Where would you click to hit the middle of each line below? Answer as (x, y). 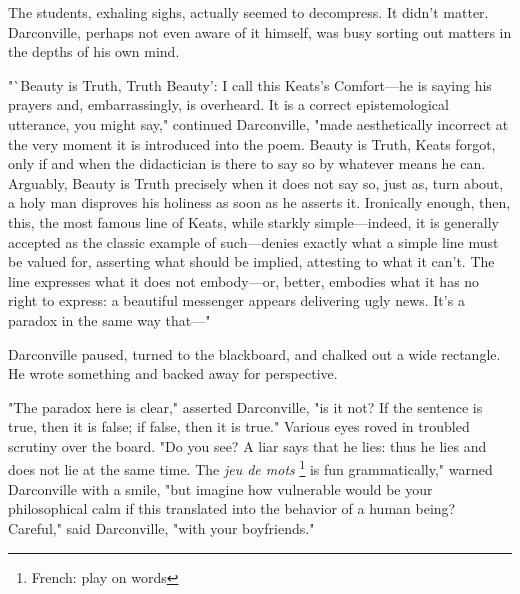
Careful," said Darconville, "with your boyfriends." (161, 527)
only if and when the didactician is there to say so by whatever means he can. (247, 163)
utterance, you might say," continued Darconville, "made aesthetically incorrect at (258, 123)
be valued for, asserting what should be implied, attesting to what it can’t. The (251, 261)
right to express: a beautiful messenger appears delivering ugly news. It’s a (236, 300)
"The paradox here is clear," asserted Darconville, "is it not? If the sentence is (245, 406)
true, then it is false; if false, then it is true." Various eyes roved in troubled (239, 426)
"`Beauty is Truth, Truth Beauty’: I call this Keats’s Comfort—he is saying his (250, 84)
